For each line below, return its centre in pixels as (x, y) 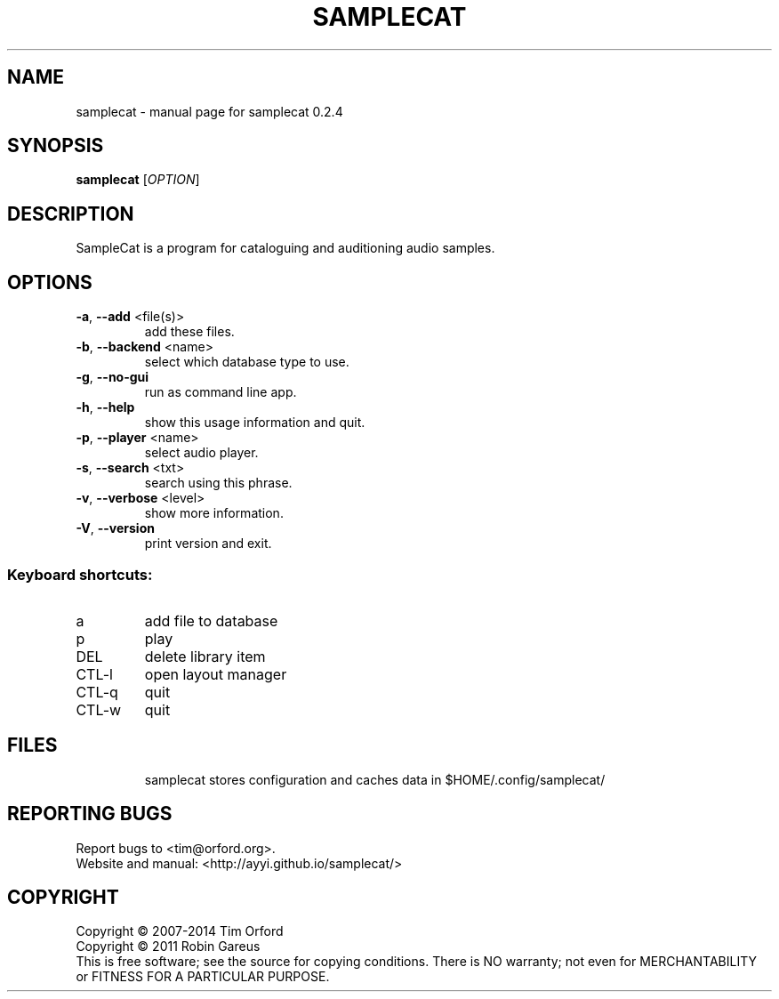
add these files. (189, 332)
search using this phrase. (218, 483)
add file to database (211, 620)
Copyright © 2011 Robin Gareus (168, 947)
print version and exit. (208, 544)
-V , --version (115, 528)
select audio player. (201, 453)
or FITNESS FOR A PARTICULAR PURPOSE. (203, 977)
